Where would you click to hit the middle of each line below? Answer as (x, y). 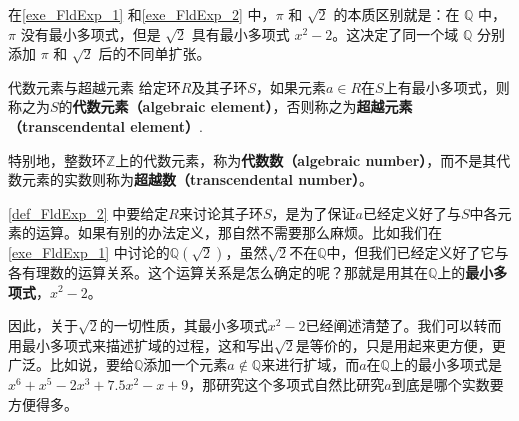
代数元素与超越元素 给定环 (94, 86)
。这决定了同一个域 (395, 33)
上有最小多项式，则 (446, 86)
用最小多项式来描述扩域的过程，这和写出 (141, 344)
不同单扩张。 (168, 53)
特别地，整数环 (57, 159)
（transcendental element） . (105, 125)
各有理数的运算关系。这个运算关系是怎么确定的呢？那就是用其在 (218, 271)
